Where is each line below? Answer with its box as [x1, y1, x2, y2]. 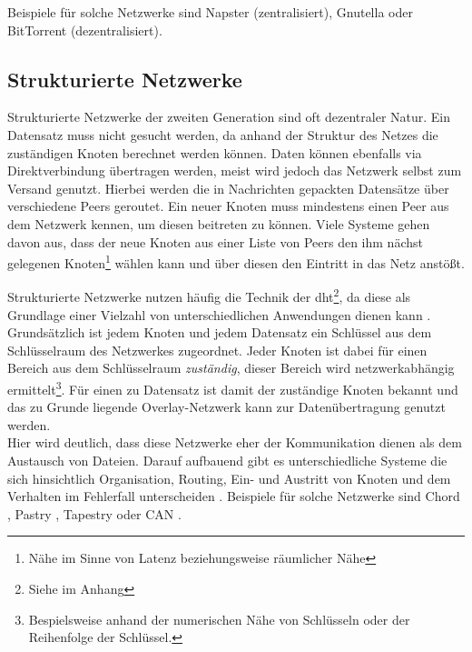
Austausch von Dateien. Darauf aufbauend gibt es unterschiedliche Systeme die [7, 451, 447, 470]
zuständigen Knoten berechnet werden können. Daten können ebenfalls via [7, 143, 422, 162]
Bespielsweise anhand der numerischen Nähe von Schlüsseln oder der [28, 609, 410, 628]
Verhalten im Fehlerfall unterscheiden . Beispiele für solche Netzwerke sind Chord [7, 486, 460, 506]
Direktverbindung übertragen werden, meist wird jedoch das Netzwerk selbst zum [7, 161, 462, 180]
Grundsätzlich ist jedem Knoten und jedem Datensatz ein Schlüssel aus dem [7, 323, 432, 342]
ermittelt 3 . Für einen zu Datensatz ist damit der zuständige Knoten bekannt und [7, 377, 458, 398]
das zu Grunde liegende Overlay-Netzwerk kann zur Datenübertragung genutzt [7, 397, 446, 416]
